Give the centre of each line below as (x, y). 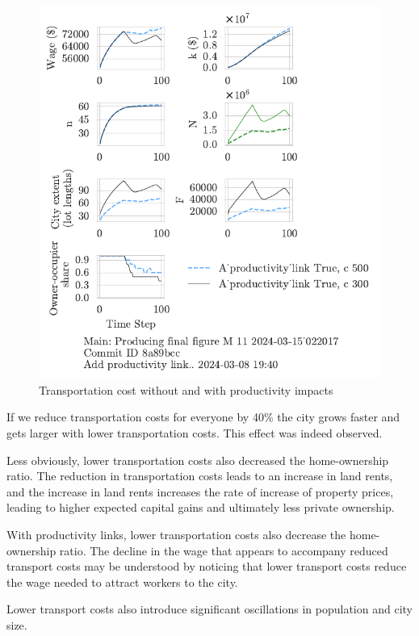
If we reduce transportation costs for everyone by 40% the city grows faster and (203, 417)
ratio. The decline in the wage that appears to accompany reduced (224, 550)
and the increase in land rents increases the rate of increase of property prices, (200, 491)
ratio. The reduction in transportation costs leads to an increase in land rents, (200, 476)
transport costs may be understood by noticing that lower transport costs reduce (207, 566)
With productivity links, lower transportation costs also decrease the (176, 534)
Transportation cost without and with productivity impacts (186, 389)
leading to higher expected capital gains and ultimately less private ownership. (201, 507)
